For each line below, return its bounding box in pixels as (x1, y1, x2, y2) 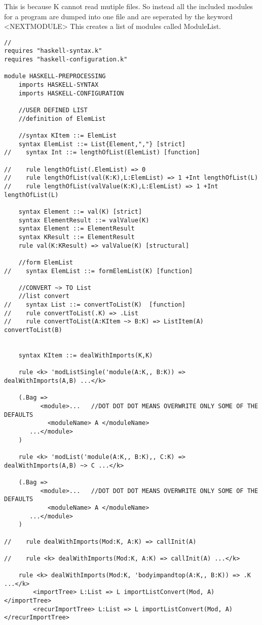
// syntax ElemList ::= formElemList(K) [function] (4, 267, 193, 275)
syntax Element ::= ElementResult (18, 225, 135, 233)
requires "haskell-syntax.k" (4, 47, 102, 55)
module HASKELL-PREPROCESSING (4, 73, 106, 80)
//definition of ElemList (18, 115, 106, 122)
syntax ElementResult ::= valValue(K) (18, 216, 149, 224)
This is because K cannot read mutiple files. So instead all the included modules (4, 1, 253, 11)
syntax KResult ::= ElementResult (18, 233, 135, 241)
